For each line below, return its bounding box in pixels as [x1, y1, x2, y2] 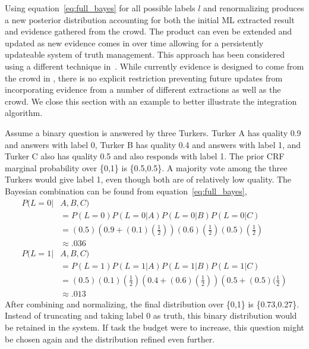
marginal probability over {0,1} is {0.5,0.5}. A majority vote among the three [5, 161, 288, 174]
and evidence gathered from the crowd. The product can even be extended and [5, 25, 292, 37]
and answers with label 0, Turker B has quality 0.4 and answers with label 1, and [5, 138, 301, 150]
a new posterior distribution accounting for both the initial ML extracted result [5, 13, 295, 26]
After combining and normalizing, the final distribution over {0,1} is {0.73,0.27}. [5, 297, 299, 310]
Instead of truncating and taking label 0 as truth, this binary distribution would [5, 309, 297, 322]
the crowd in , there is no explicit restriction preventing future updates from [5, 71, 283, 84]
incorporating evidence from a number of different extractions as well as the [5, 83, 281, 96]
